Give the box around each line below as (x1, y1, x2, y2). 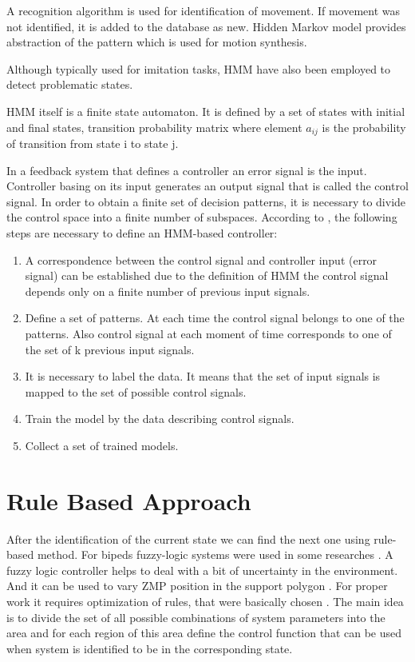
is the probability (322, 118, 406, 135)
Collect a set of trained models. (25, 437, 179, 453)
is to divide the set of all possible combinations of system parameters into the (6, 608, 385, 625)
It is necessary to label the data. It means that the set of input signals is (25, 368, 381, 385)
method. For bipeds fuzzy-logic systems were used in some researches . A (37, 546, 393, 563)
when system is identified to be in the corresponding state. (6, 640, 293, 656)
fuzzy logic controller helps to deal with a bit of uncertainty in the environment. (6, 561, 398, 578)
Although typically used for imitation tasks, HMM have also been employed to (6, 60, 391, 77)
